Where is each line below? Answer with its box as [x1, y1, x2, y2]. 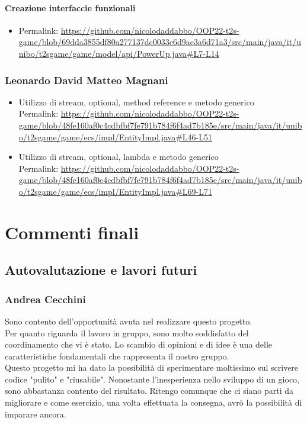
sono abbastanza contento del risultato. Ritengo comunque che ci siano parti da [5, 384, 294, 397]
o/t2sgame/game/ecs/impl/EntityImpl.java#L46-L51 [18, 130, 213, 143]
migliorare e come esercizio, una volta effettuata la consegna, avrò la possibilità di [5, 396, 302, 409]
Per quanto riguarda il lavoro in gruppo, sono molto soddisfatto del [5, 326, 249, 339]
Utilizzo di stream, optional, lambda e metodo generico [18, 150, 219, 163]
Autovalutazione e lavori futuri [5, 261, 197, 279]
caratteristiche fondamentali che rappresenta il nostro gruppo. [5, 349, 229, 362]
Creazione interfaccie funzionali [5, 1, 136, 14]
